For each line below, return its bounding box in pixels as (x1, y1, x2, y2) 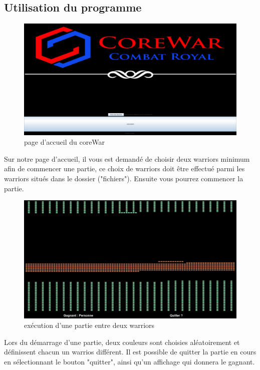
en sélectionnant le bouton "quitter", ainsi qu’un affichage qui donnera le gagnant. (4, 356, 255, 366)
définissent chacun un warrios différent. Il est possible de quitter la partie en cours (4, 346, 256, 357)
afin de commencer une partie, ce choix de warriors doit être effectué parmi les (4, 163, 245, 174)
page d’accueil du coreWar (24, 137, 105, 147)
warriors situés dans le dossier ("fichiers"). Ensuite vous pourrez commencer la (4, 173, 243, 183)
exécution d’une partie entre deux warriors (24, 320, 155, 330)
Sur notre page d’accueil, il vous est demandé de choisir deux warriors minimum (4, 153, 250, 164)
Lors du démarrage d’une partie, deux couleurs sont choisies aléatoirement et (4, 336, 240, 347)
